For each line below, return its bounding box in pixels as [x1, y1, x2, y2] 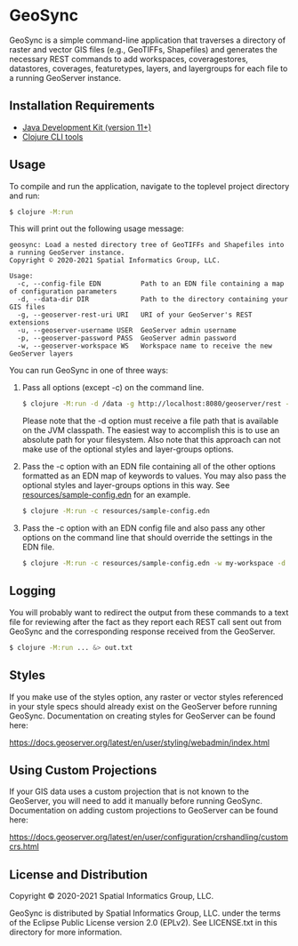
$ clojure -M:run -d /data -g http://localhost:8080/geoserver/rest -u [21, 399, 294, 409]
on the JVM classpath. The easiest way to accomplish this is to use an [21, 425, 280, 436]
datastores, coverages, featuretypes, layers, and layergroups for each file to [9, 63, 288, 74]
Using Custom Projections [9, 762, 157, 778]
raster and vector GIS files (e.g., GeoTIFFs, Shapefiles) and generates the [9, 44, 278, 54]
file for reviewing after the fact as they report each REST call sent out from [9, 616, 282, 627]
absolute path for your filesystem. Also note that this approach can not [21, 435, 281, 445]
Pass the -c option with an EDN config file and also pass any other [21, 523, 266, 533]
